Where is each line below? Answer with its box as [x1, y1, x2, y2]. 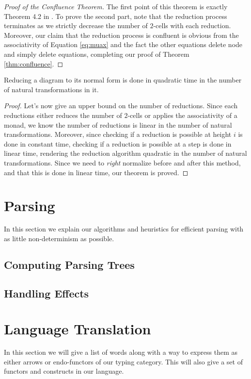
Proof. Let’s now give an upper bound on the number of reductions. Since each [4, 100, 238, 111]
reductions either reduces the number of [4, 110, 122, 120]
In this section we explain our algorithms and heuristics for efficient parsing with [4, 224, 244, 234]
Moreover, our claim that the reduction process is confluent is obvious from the [4, 30, 239, 40]
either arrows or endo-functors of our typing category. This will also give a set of [4, 356, 243, 366]
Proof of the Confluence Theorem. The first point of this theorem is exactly [4, 1, 228, 11]
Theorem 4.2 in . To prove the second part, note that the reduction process [4, 11, 227, 21]
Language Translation [4, 319, 151, 339]
